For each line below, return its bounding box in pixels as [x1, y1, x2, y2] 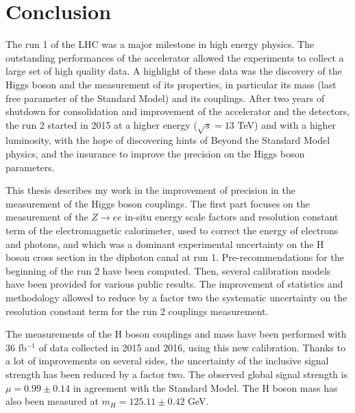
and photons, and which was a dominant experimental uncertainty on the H [5, 236, 324, 251]
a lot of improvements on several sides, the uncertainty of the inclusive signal [5, 353, 329, 368]
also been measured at [5, 394, 99, 408]
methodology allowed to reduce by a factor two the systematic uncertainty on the [5, 290, 347, 304]
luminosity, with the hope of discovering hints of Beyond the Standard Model [5, 133, 330, 147]
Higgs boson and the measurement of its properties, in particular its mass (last [5, 77, 336, 91]
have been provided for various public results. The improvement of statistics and [5, 277, 343, 291]
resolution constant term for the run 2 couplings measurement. [5, 303, 269, 318]
